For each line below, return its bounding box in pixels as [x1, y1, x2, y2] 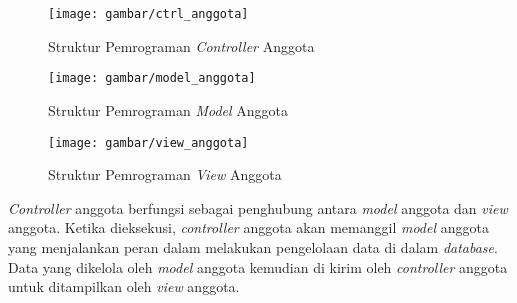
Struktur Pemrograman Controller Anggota [48, 35, 315, 56]
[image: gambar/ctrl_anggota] [48, 7, 249, 21]
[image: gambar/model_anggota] [48, 71, 256, 86]
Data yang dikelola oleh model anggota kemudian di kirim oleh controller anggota [8, 256, 508, 277]
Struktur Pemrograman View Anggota [48, 164, 282, 185]
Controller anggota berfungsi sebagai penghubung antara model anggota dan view [8, 197, 508, 218]
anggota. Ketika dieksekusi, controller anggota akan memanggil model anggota [8, 217, 489, 238]
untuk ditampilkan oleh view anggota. [8, 276, 240, 297]
